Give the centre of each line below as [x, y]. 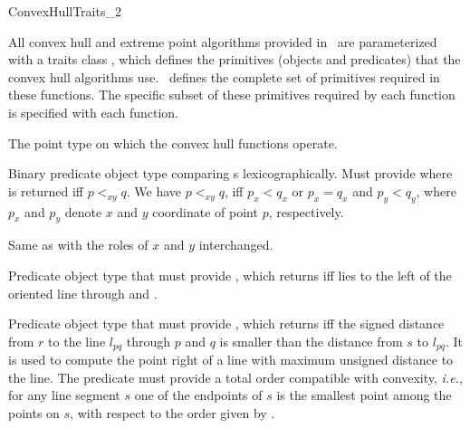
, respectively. [306, 211]
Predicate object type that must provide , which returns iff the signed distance [226, 323]
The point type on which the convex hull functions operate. [173, 143]
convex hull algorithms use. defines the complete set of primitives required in [224, 76]
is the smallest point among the [364, 395]
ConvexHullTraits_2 [65, 11]
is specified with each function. [93, 112]
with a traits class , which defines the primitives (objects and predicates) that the [235, 59]
